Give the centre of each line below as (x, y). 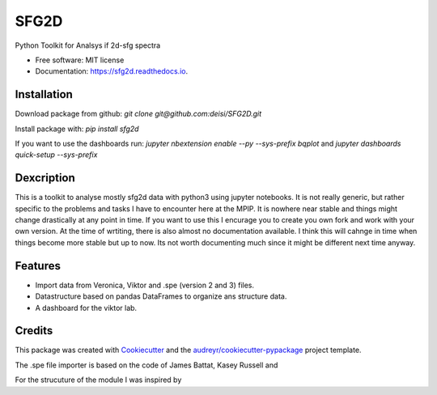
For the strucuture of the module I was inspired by (98, 380)
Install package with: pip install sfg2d (77, 129)
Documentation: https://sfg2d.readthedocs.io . (112, 71)
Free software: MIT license (80, 60)
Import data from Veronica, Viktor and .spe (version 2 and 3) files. (145, 285)
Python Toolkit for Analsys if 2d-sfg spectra (88, 45)
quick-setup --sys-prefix (56, 155)
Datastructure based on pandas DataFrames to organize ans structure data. (161, 296)
